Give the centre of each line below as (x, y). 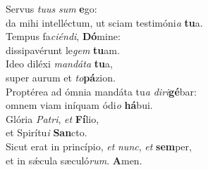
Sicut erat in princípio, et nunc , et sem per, (99, 146)
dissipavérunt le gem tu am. (63, 50)
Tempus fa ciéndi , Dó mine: (63, 36)
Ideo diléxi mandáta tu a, (59, 64)
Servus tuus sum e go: (51, 8)
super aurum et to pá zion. (61, 77)
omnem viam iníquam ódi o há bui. (79, 105)
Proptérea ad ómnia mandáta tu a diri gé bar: (101, 91)
